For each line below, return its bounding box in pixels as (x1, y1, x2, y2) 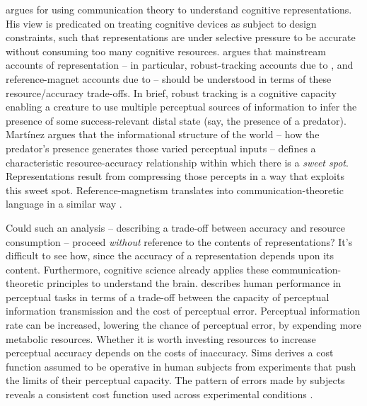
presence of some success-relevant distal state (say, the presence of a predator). (6, 113, 346, 128)
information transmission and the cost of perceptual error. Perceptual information (6, 303, 361, 318)
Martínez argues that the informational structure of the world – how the (6, 127, 320, 142)
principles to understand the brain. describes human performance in (47, 276, 342, 291)
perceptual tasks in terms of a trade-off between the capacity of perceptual (6, 289, 330, 304)
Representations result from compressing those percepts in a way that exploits (6, 169, 344, 184)
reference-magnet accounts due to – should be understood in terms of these (6, 71, 332, 86)
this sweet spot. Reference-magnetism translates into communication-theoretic (6, 182, 344, 197)
